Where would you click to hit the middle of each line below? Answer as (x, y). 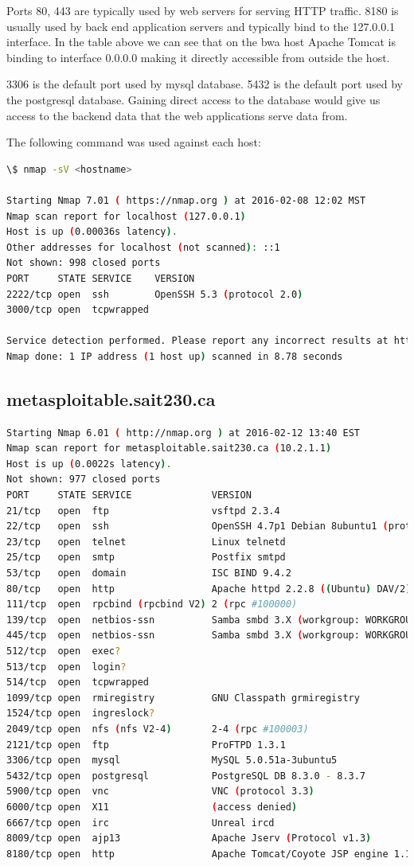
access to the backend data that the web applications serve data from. (177, 115)
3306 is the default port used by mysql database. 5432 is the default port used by (205, 84)
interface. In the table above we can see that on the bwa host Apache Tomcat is (201, 42)
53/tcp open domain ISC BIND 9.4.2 (149, 573)
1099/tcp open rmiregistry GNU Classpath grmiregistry (183, 698)
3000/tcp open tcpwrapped (78, 310)
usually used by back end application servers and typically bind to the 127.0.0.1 (201, 26)
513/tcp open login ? (66, 667)
